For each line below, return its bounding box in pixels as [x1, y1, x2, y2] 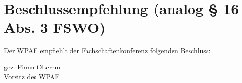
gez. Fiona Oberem [4, 61, 61, 71]
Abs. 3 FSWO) [4, 17, 105, 37]
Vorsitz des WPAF [4, 71, 60, 81]
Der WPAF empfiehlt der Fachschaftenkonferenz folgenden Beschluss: [4, 45, 211, 55]
